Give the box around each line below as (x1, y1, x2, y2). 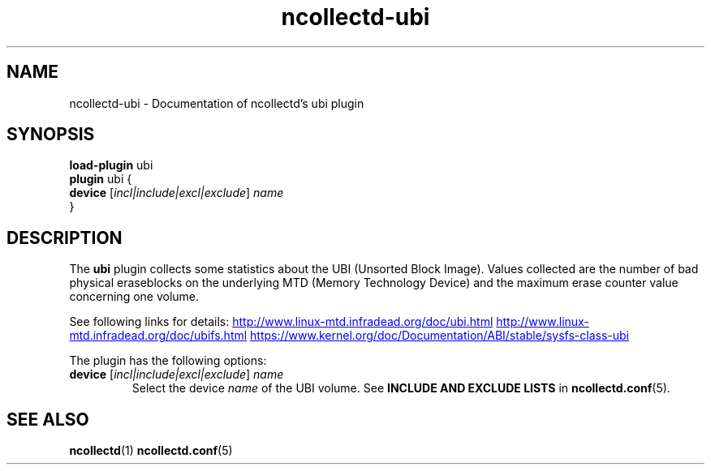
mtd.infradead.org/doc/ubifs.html (69, 328, 248, 343)
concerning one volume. (69, 289, 200, 304)
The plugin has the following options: (69, 353, 267, 368)
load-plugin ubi (69, 158, 153, 173)
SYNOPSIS (6, 124, 95, 145)
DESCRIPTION (6, 227, 123, 248)
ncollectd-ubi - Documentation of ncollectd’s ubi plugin (69, 96, 364, 110)
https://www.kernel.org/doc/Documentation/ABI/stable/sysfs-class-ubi (250, 328, 629, 343)
